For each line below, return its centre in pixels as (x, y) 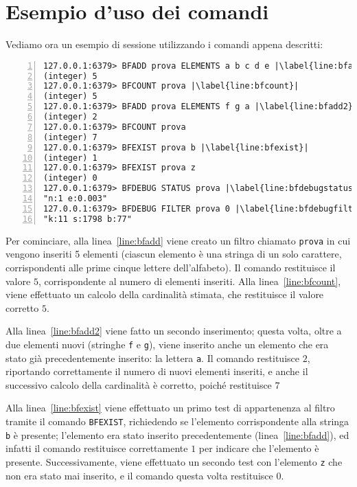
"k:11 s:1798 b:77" (88, 219)
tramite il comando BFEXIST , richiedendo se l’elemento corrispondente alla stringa (177, 421)
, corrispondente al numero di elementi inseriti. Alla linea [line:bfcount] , (189, 281)
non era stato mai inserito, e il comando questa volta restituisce (139, 475)
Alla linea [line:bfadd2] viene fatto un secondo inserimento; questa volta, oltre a (174, 331)
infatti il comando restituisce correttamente (97, 448)
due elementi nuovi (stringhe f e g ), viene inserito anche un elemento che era (167, 344)
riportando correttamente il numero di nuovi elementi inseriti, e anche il (157, 371)
